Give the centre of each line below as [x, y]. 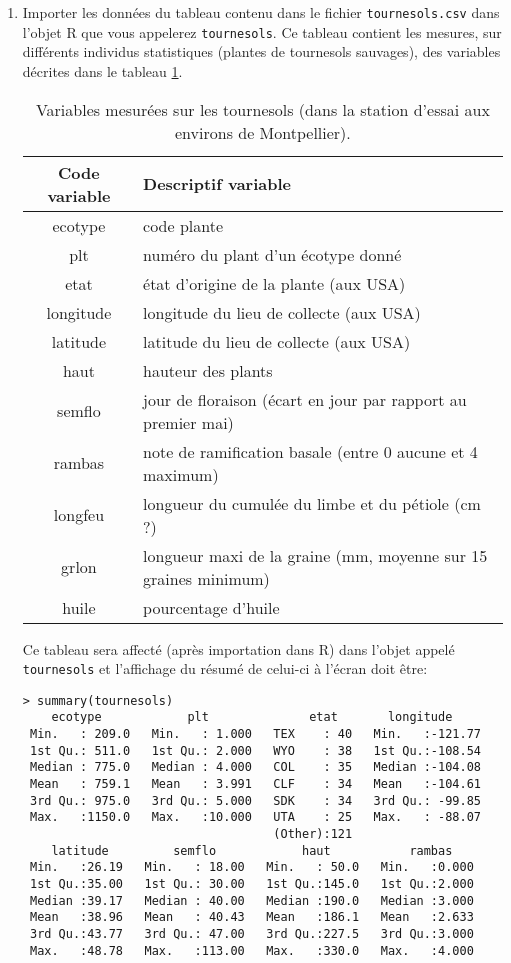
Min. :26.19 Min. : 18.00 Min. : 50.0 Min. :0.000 [251, 867]
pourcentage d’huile [211, 607]
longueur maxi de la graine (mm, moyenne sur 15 [315, 555]
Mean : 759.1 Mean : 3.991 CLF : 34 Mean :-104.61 [255, 784]
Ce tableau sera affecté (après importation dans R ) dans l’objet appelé [238, 648]
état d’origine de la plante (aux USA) [274, 283]
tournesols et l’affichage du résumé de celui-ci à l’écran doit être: [225, 668]
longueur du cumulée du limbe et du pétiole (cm [312, 503]
